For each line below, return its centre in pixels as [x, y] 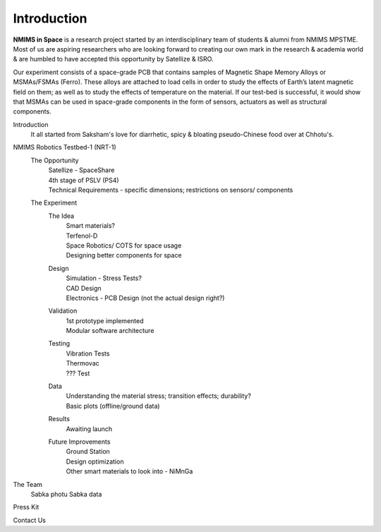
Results [59, 419]
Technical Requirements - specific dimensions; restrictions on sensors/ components [171, 190]
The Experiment [54, 203]
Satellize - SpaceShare [81, 170]
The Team [28, 484]
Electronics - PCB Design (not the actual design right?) [145, 298]
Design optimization [95, 461]
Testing [59, 344]
